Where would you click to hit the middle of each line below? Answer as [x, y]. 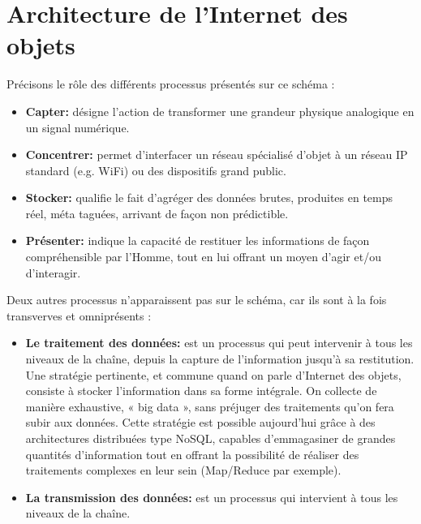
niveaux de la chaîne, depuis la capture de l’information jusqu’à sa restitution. [220, 359]
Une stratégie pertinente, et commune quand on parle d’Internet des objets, [213, 374]
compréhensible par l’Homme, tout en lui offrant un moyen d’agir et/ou [203, 257]
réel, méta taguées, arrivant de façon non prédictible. [157, 213]
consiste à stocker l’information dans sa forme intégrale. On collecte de [201, 391]
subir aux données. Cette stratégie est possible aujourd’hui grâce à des [200, 422]
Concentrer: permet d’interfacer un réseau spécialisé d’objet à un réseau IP [217, 155]
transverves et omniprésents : [79, 315]
